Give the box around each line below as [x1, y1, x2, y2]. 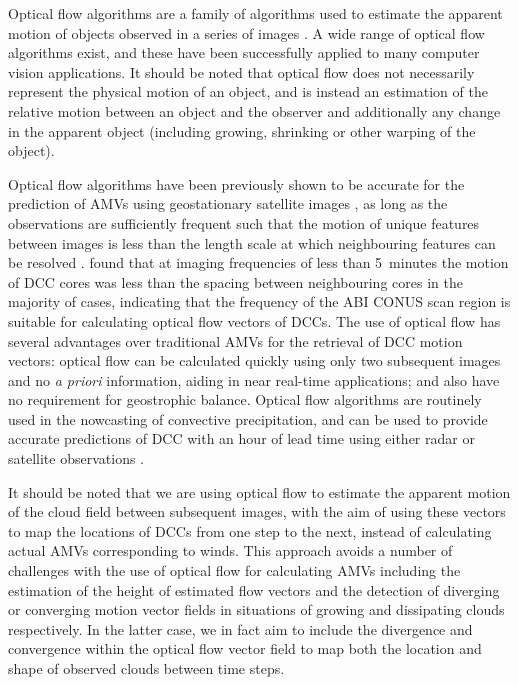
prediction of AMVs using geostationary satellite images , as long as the [8, 193, 448, 214]
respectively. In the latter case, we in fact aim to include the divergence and [8, 618, 473, 639]
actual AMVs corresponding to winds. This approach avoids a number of [8, 540, 453, 561]
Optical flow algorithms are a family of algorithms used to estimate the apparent [8, 3, 503, 23]
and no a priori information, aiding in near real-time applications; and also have [8, 369, 500, 390]
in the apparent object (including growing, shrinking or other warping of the [8, 120, 476, 141]
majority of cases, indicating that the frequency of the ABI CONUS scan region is [8, 291, 511, 312]
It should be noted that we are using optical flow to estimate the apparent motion [8, 481, 511, 502]
